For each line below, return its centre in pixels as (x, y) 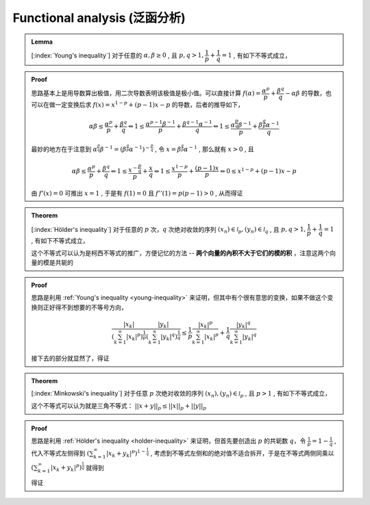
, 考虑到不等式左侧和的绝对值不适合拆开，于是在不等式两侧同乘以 (242, 453)
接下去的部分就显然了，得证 (70, 359)
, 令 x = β (168, 149)
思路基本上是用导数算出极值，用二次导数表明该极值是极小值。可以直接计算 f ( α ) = (146, 93)
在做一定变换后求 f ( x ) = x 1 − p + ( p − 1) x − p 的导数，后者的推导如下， (144, 104)
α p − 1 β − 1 (161, 123)
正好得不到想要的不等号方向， (85, 307)
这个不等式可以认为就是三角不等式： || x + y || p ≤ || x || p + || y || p (119, 407)
